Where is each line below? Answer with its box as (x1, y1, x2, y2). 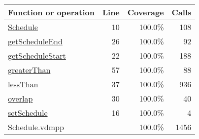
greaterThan (8, 64, 51, 75)
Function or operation (8, 6, 95, 18)
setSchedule (8, 107, 48, 118)
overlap (8, 93, 33, 104)
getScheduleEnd (8, 35, 63, 47)
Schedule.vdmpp (8, 121, 64, 133)
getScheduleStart (8, 50, 66, 61)
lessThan (8, 78, 38, 90)
